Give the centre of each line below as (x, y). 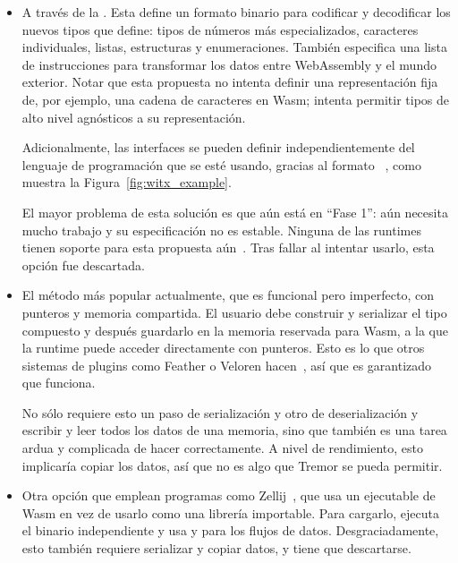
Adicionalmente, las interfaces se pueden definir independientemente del (218, 147)
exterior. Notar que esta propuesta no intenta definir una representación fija (230, 82)
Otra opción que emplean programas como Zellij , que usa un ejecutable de (229, 495)
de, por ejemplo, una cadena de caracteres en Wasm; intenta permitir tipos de (235, 99)
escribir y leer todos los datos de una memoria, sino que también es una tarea (234, 430)
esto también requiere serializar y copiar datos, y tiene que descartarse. (216, 548)
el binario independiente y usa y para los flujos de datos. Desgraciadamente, (230, 530)
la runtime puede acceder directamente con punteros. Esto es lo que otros (223, 348)
